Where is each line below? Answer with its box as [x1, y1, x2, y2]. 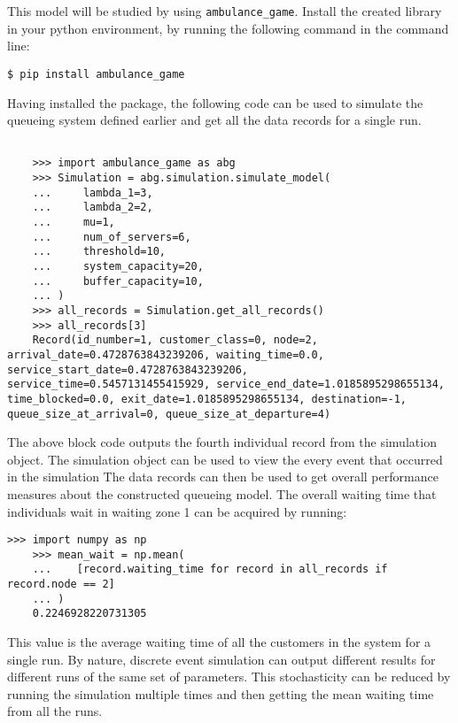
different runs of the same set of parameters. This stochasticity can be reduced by [7, 667, 451, 686]
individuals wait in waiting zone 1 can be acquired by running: [7, 502, 347, 520]
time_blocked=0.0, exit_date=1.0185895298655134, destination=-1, [7, 392, 408, 405]
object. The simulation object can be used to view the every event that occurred [7, 450, 443, 468]
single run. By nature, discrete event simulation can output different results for [7, 650, 436, 668]
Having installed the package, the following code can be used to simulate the [7, 93, 423, 112]
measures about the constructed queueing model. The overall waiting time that [7, 484, 437, 503]
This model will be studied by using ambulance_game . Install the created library [7, 2, 442, 19]
